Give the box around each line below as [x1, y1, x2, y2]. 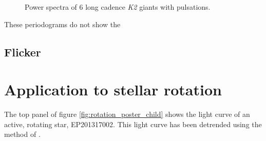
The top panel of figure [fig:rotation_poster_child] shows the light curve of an [4, 109, 250, 119]
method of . [4, 129, 41, 139]
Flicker [4, 44, 41, 59]
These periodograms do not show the [4, 18, 121, 29]
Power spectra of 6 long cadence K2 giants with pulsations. [25, 2, 211, 12]
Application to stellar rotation [4, 79, 222, 100]
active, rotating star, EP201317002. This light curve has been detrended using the [4, 118, 262, 129]
